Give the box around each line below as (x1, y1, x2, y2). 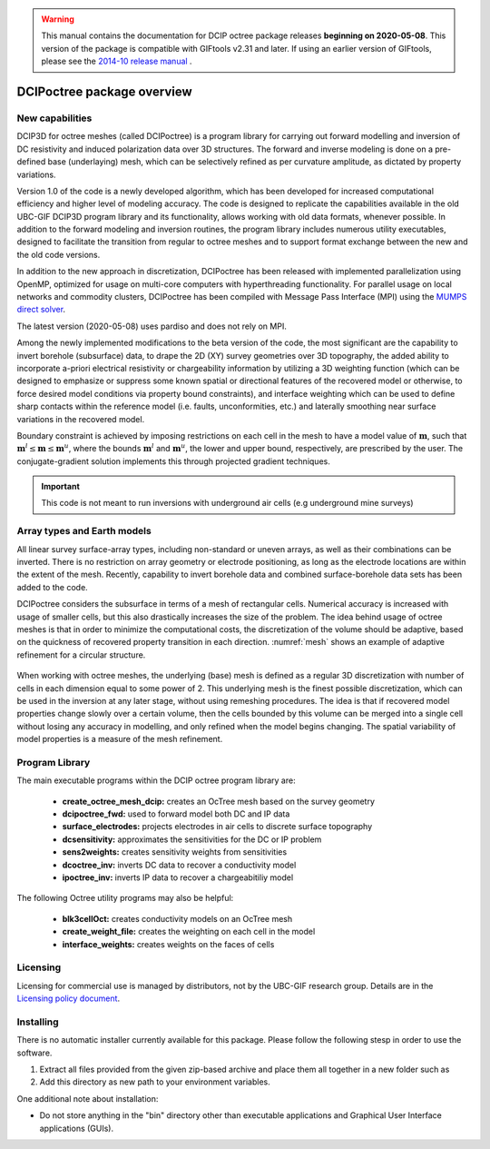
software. (16, 1047, 53, 1058)
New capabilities (16, 112, 93, 124)
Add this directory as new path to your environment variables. (39, 1076, 271, 1087)
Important (41, 481, 81, 492)
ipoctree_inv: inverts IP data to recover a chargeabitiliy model (62, 872, 294, 883)
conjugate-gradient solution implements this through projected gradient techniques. (16, 455, 330, 467)
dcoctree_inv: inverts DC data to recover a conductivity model (62, 859, 297, 870)
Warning (41, 14, 74, 25)
